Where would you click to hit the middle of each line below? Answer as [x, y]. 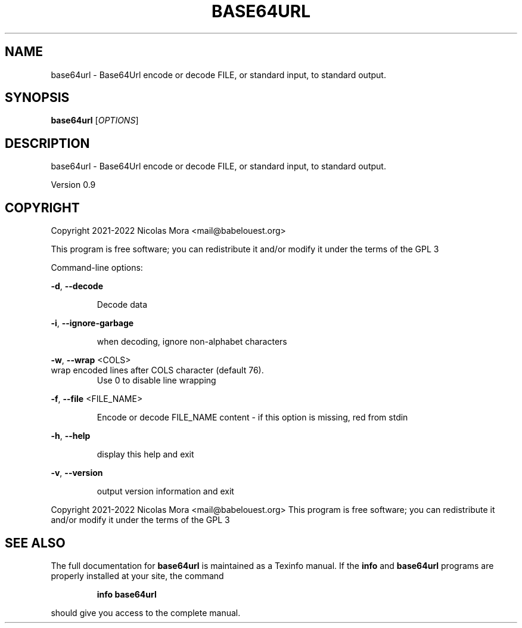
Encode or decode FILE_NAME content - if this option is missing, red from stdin [252, 417]
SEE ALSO [35, 543]
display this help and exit [145, 454]
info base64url [127, 594]
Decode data [122, 305]
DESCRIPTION [47, 143]
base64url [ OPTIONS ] [95, 120]
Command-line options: [97, 268]
